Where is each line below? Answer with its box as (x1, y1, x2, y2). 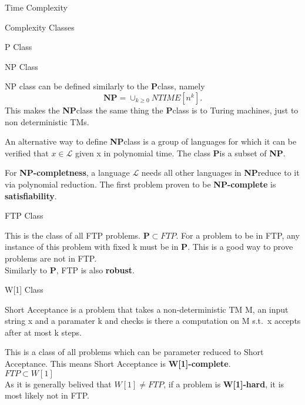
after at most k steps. (5, 326, 82, 338)
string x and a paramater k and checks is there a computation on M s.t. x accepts (5, 314, 301, 327)
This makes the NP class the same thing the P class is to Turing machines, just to (5, 103, 299, 116)
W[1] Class (5, 283, 43, 296)
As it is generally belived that (5, 377, 112, 390)
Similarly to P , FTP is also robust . (5, 263, 135, 276)
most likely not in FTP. (5, 389, 89, 401)
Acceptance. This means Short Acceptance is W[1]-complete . (5, 357, 231, 370)
